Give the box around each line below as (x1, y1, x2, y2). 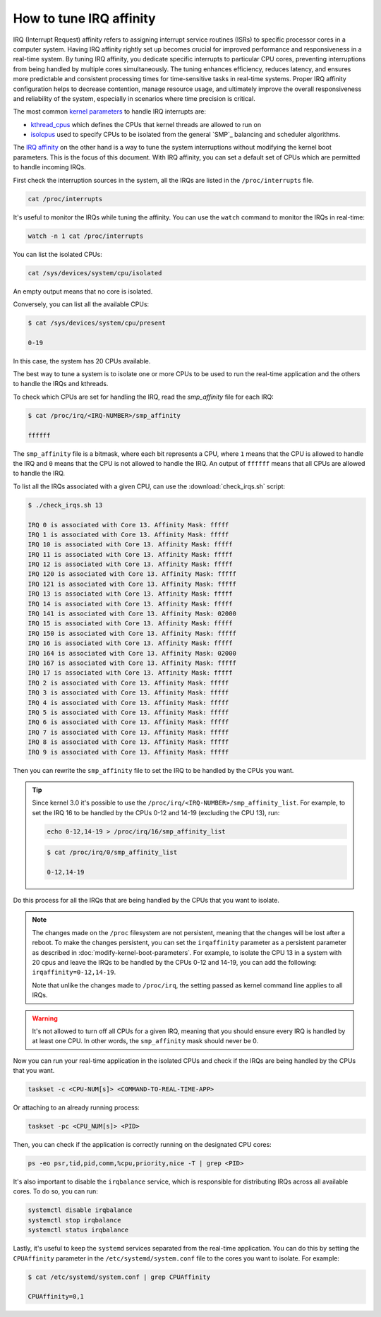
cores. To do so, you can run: (13, 1187, 99, 1196)
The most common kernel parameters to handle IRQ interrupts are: (13, 107, 207, 116)
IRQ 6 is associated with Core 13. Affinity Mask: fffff (28, 718, 229, 726)
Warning (32, 1014, 58, 1023)
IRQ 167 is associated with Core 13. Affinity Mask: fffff (28, 659, 236, 667)
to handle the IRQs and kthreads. (13, 380, 109, 388)
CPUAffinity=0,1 (28, 1292, 85, 1301)
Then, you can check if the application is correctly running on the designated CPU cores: (13, 1141, 272, 1149)
